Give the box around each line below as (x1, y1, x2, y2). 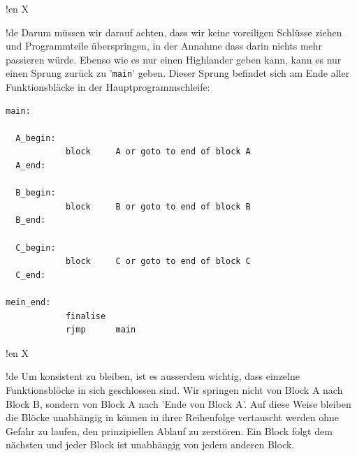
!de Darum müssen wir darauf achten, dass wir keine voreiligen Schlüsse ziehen (6, 24, 342, 39)
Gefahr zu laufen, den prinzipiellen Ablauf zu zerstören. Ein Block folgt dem (6, 423, 333, 438)
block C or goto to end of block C (65, 256, 251, 267)
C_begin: (15, 242, 56, 253)
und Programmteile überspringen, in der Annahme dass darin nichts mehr (6, 38, 323, 53)
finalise (65, 311, 106, 321)
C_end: (15, 270, 46, 280)
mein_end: (6, 297, 51, 307)
